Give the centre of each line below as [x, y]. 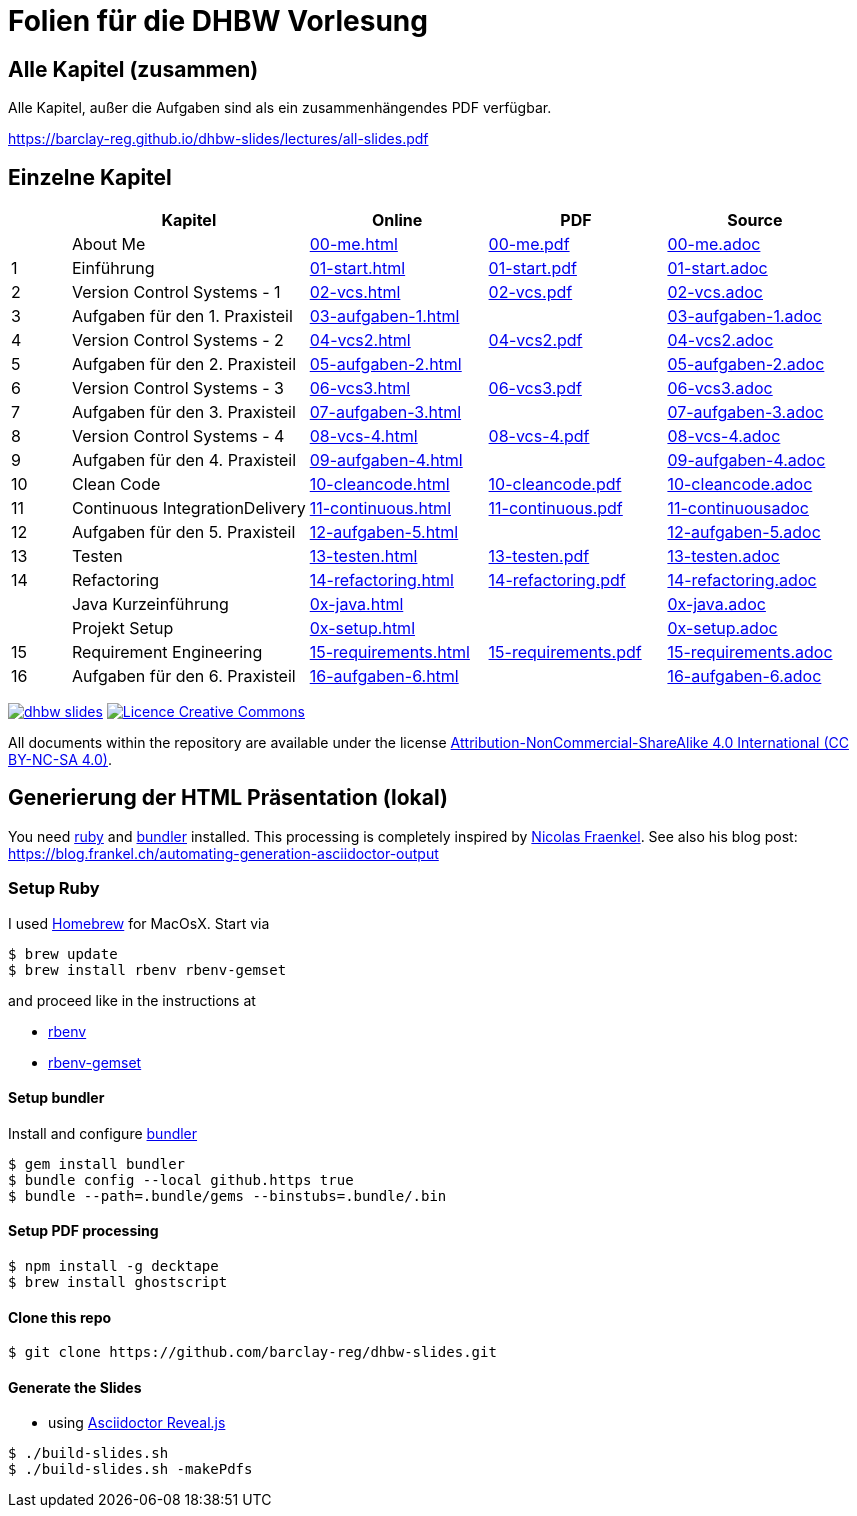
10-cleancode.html [379, 484]
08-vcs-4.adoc [724, 436]
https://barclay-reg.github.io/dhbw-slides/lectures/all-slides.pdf [218, 139]
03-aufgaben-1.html [384, 316]
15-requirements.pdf [565, 652]
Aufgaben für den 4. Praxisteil [184, 460]
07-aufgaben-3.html [385, 412]
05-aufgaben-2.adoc [746, 364]
